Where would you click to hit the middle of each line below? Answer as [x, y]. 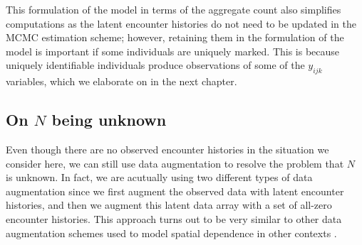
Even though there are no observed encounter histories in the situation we [167, 149]
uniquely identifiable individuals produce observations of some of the [155, 65]
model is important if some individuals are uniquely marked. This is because [173, 51]
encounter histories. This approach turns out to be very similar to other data [174, 218]
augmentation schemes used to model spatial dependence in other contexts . [171, 233]
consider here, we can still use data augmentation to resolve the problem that [175, 163]
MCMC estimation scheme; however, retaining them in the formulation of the [175, 37]
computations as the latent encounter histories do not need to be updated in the [181, 23]
